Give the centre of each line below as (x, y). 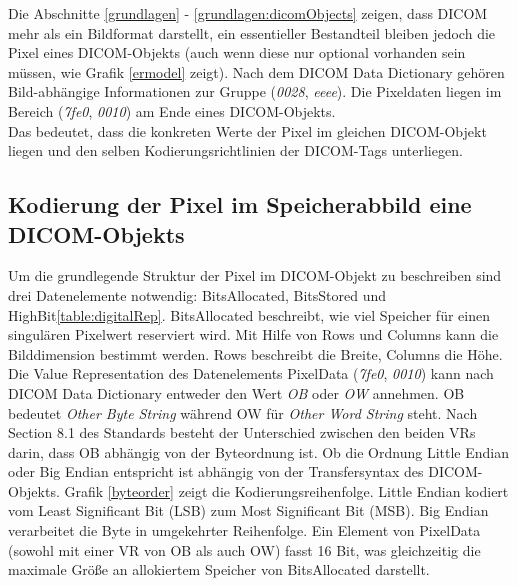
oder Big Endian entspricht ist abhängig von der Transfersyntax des (216, 471)
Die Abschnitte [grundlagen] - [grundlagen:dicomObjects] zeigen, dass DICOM (248, 13)
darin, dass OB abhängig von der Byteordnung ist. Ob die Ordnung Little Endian (258, 451)
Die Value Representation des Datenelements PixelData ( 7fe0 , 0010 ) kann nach (251, 373)
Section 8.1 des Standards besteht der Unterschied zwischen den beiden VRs (242, 432)
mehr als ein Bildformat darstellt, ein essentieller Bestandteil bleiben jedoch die (252, 32)
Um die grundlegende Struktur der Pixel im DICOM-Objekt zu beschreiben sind (255, 275)
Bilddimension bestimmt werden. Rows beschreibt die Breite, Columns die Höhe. (255, 353)
